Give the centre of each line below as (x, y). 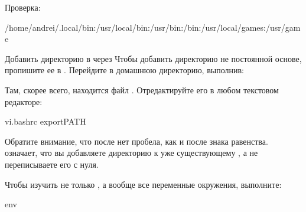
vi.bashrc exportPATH (45, 121)
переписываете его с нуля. (52, 164)
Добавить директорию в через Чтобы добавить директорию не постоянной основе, (153, 58)
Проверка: (23, 7)
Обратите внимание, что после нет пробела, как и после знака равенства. (136, 141)
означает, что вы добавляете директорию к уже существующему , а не (131, 153)
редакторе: (24, 101)
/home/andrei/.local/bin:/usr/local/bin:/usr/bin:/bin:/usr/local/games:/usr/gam (153, 27)
